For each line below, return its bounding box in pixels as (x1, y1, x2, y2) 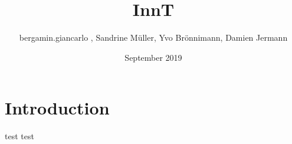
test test (5, 130, 34, 142)
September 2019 (124, 51, 182, 63)
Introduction (5, 96, 110, 120)
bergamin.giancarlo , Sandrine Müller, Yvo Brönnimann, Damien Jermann (19, 31, 288, 44)
